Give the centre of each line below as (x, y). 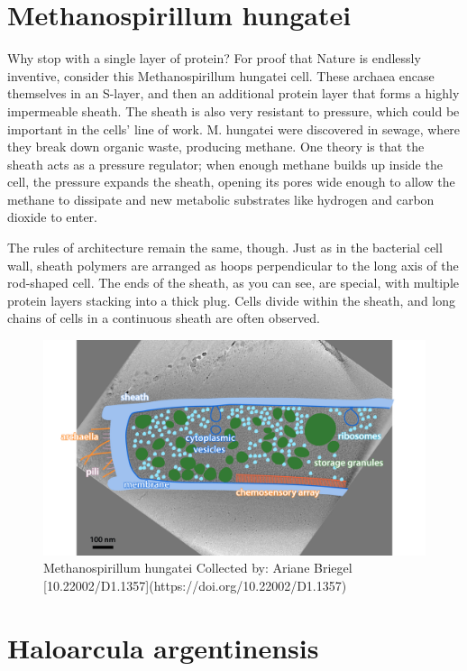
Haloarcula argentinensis (163, 647)
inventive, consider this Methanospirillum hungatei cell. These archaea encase (221, 75)
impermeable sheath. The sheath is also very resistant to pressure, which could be (233, 110)
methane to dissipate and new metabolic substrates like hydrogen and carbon (221, 199)
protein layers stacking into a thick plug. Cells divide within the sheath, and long (232, 300)
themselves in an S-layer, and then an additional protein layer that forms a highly (233, 93)
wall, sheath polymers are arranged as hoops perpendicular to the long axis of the (233, 265)
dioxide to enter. (52, 217)
